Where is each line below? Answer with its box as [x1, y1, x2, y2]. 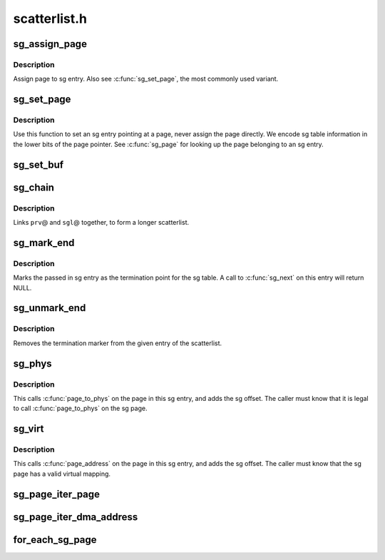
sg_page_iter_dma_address [13, 511, 138, 523]
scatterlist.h [13, 11, 88, 26]
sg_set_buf [13, 158, 64, 170]
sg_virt [13, 423, 44, 435]
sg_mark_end [13, 236, 75, 249]
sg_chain [13, 181, 55, 193]
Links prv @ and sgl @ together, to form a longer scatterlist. [13, 218, 190, 227]
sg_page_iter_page [13, 488, 100, 500]
